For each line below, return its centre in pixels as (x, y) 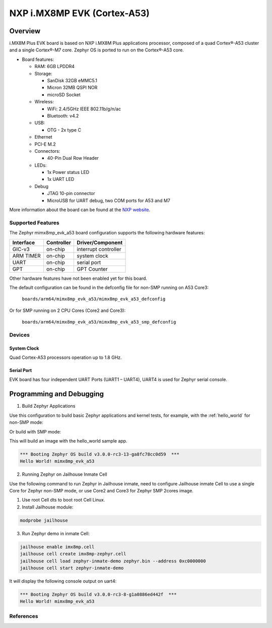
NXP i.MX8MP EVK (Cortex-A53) (79, 13)
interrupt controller (99, 249)
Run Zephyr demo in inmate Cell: (56, 533)
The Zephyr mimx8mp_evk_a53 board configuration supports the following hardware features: (107, 233)
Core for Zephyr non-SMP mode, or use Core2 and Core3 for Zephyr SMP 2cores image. (101, 491)
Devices (20, 335)
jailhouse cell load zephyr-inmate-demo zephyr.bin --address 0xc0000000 (113, 561)
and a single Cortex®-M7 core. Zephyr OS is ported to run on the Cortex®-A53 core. (96, 50)
